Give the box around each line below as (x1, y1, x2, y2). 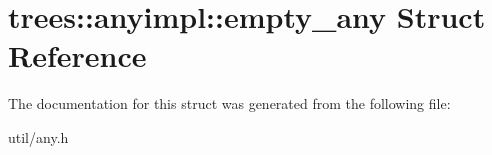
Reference (8, 35, 147, 76)
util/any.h (8, 126, 69, 147)
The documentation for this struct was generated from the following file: (8, 93, 451, 114)
